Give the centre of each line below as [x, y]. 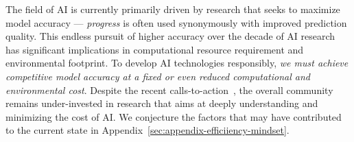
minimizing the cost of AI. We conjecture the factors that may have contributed [174, 116]
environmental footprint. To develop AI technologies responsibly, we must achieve [177, 63]
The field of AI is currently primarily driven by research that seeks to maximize [173, 9]
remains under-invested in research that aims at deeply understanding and [162, 103]
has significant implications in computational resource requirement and [155, 49]
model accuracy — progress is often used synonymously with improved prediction [176, 22]
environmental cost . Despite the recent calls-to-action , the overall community [169, 90]
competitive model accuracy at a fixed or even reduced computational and [158, 76]
